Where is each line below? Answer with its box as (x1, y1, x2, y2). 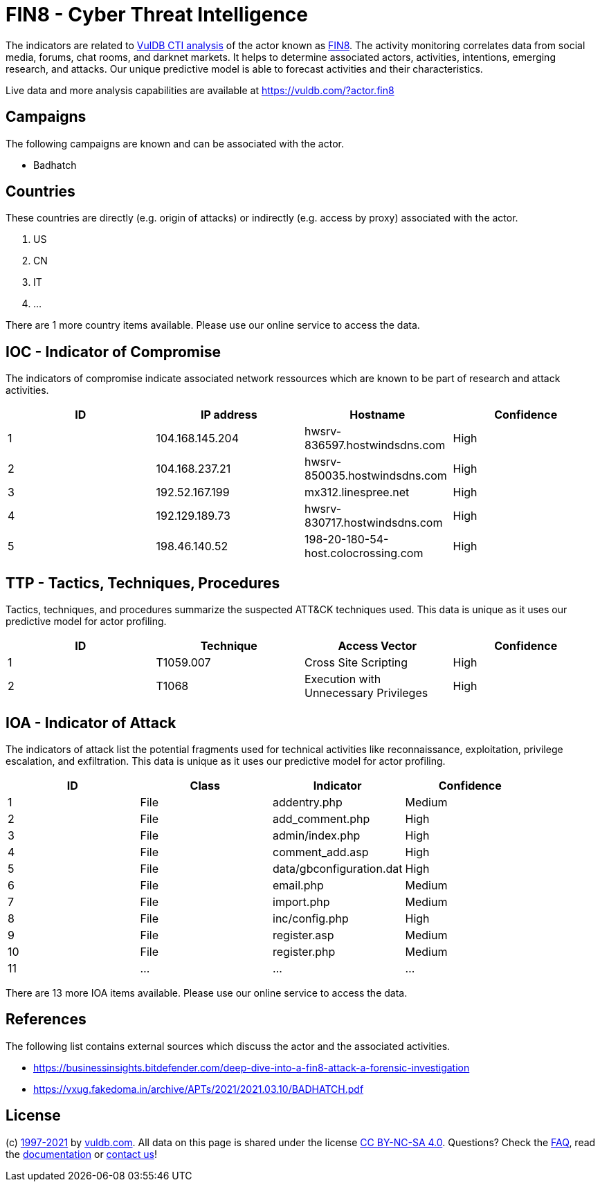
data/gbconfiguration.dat (273, 861, 403, 876)
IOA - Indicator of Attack (6, 714, 176, 732)
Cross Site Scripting (304, 655, 408, 670)
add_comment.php (273, 811, 370, 826)
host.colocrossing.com (304, 546, 424, 561)
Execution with (304, 672, 381, 687)
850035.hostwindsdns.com (304, 469, 447, 483)
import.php (273, 894, 330, 909)
